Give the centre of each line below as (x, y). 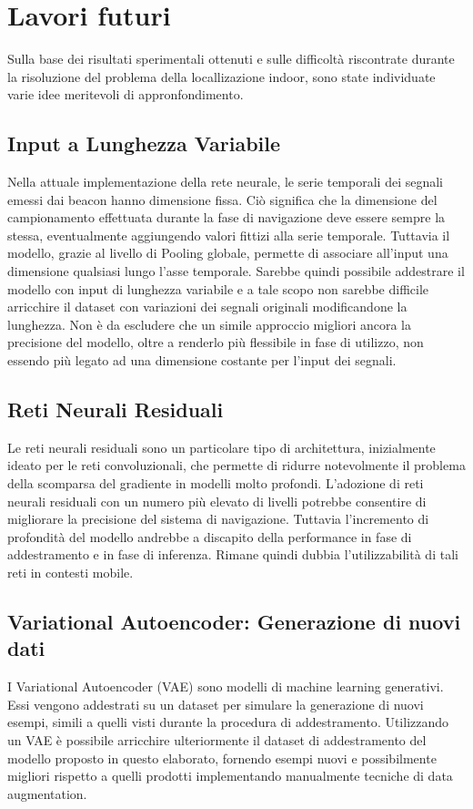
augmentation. (47, 793)
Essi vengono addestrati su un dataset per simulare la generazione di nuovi (216, 704)
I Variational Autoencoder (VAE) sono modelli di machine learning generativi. (226, 686)
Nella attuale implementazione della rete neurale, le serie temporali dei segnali (225, 182)
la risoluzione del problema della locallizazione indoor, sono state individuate (221, 76)
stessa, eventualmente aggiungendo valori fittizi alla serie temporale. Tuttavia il (229, 235)
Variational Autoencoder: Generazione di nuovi (234, 621)
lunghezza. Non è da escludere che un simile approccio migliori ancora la (210, 324)
